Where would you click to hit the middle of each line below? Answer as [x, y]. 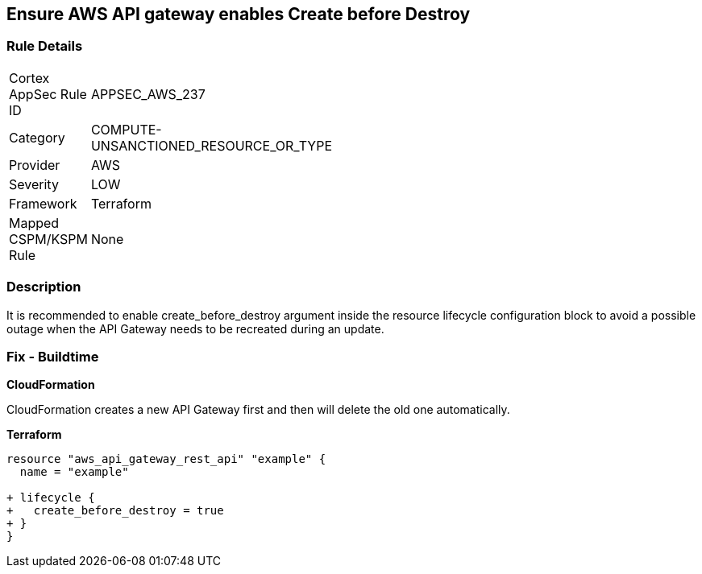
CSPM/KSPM [48, 239]
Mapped [34, 223]
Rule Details [45, 46]
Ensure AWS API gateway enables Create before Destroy [239, 14]
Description [44, 287]
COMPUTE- [126, 129]
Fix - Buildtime [53, 356]
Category [37, 137]
